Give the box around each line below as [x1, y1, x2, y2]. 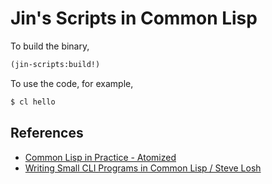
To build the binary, [10, 40, 90, 52]
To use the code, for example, [10, 77, 134, 89]
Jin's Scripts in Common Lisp [10, 7, 258, 30]
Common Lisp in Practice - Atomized [24, 151, 177, 163]
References [10, 125, 84, 142]
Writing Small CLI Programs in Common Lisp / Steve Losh [24, 162, 262, 174]
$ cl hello [10, 97, 56, 107]
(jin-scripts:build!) [10, 59, 101, 69]
